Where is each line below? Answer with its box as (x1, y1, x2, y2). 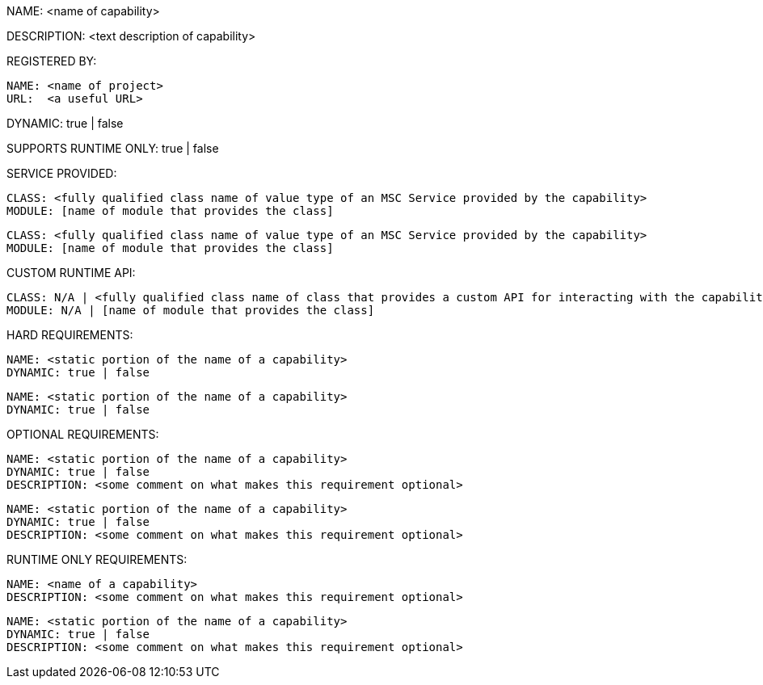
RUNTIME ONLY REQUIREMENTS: (6, 553, 188, 566)
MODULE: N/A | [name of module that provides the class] (6, 304, 375, 317)
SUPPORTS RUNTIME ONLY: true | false (6, 141, 219, 155)
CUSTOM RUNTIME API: (6, 266, 136, 279)
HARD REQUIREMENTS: (6, 328, 133, 342)
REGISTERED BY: (6, 54, 97, 68)
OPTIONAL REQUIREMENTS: (6, 427, 159, 441)
